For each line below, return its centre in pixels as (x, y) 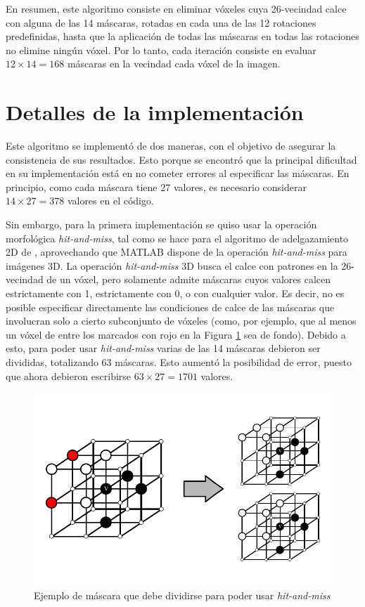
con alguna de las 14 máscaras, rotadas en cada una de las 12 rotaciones (161, 22)
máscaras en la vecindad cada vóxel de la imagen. (174, 64)
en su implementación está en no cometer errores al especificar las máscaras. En (178, 173)
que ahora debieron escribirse (69, 376)
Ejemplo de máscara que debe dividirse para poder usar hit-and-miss (182, 595)
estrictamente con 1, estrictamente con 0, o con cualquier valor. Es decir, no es (175, 293)
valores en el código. (110, 201)
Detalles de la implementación (155, 112)
